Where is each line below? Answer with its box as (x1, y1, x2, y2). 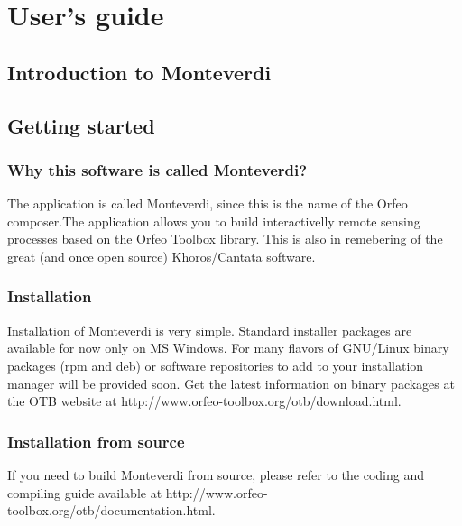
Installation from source (7, 429, 185, 452)
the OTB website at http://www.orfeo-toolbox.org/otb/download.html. (7, 392, 402, 411)
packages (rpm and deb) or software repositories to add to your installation (7, 355, 424, 374)
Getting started (7, 111, 155, 139)
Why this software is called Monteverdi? (7, 158, 308, 180)
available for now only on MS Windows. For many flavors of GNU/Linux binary (7, 338, 449, 357)
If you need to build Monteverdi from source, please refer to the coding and (7, 465, 424, 484)
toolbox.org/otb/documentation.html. (7, 501, 216, 520)
